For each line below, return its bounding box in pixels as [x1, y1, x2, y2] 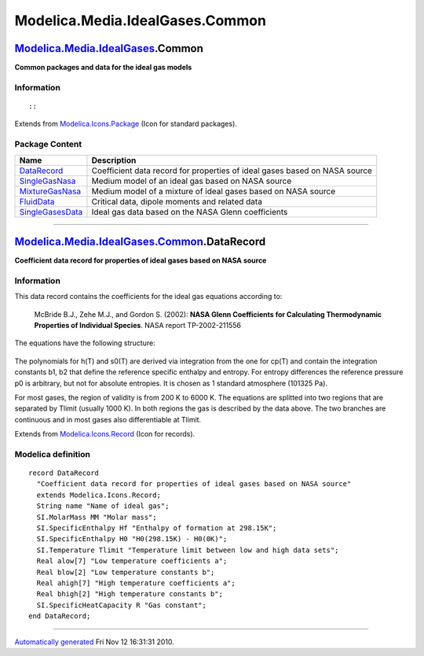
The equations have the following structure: [14, 338, 156, 348]
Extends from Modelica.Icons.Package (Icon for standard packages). [14, 119, 237, 129]
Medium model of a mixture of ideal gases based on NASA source [91, 186, 336, 197]
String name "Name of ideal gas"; [36, 502, 170, 510]
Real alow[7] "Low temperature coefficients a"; [36, 557, 228, 566]
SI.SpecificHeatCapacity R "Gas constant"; [36, 600, 207, 610]
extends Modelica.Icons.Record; [36, 490, 161, 499]
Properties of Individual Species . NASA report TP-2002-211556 [34, 320, 241, 330]
